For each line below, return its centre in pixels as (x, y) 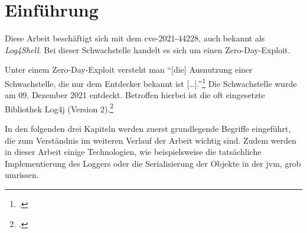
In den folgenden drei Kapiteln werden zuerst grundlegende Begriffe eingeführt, (148, 128)
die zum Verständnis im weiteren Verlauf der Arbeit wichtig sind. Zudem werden (151, 140)
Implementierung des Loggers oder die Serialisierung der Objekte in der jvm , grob (153, 163)
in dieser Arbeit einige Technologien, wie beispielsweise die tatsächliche (133, 152)
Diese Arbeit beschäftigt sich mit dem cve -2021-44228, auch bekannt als (135, 38)
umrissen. (22, 175)
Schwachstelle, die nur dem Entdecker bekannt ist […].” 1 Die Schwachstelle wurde (151, 82)
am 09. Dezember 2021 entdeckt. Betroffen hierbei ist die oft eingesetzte (135, 95)
